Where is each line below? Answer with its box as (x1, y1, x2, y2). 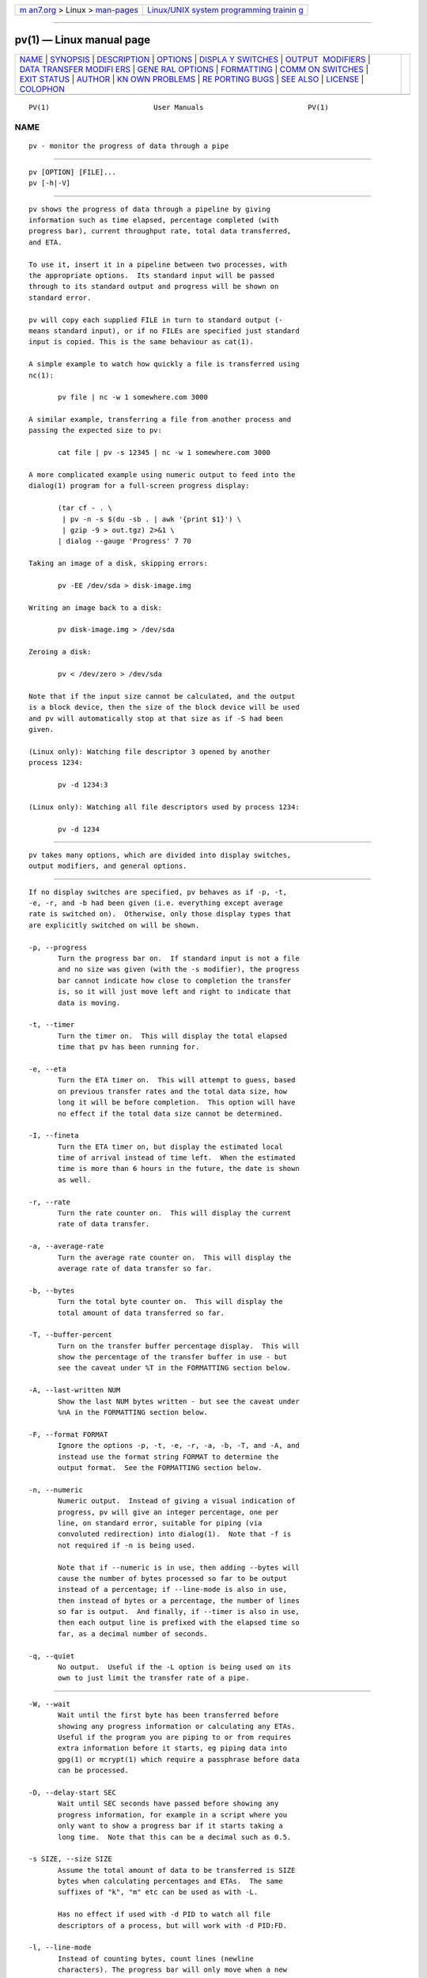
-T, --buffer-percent (28, 1330, 112, 1340)
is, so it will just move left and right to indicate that (58, 987, 292, 996)
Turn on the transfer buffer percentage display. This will (58, 1341, 300, 1351)
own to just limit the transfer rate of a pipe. (58, 1673, 250, 1683)
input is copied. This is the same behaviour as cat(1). (28, 337, 255, 347)
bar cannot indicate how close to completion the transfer (58, 976, 292, 985)
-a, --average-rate (28, 1242, 104, 1251)
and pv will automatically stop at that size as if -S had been (28, 714, 284, 723)
